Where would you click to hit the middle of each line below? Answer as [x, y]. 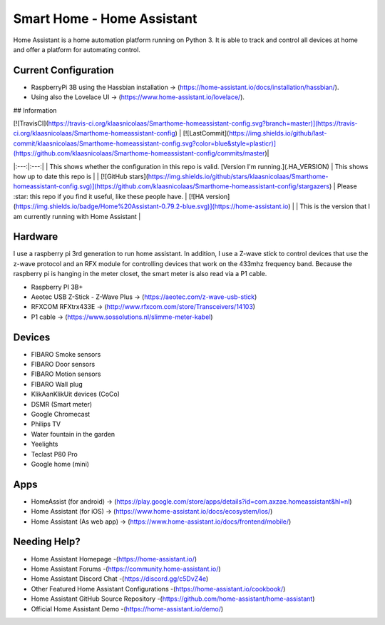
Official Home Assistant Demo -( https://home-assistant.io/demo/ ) [127, 609]
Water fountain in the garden [73, 434]
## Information [35, 110]
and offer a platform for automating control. [77, 49]
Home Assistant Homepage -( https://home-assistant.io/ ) [114, 559]
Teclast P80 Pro [55, 454]
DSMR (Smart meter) [62, 404]
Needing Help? [47, 542]
